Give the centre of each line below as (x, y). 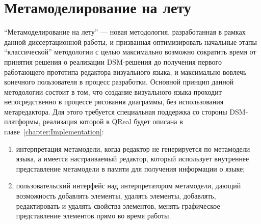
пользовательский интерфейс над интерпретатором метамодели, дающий (128, 186)
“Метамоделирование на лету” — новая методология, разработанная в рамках (125, 32)
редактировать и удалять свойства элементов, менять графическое (118, 205)
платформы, (22, 121)
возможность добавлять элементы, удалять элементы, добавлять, (116, 196)
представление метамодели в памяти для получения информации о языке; (130, 168)
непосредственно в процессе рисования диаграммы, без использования (114, 102)
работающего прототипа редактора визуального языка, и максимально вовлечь (125, 72)
